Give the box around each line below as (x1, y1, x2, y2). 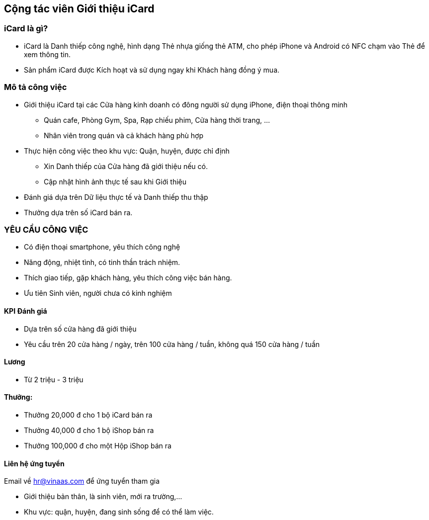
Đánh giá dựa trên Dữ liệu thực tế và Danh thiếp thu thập (24, 192, 208, 201)
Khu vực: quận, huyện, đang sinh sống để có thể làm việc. (24, 508, 214, 517)
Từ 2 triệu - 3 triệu (24, 375, 84, 384)
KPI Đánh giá (4, 306, 47, 315)
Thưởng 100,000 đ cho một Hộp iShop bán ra (24, 441, 172, 450)
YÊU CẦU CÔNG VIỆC (4, 224, 88, 235)
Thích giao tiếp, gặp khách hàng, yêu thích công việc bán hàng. (24, 273, 232, 282)
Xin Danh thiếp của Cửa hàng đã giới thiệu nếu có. (44, 162, 208, 171)
